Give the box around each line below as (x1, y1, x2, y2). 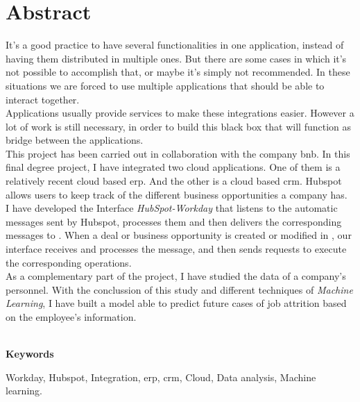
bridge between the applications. (6, 133, 144, 147)
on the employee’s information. (6, 310, 137, 324)
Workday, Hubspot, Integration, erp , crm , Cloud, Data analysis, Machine (6, 369, 316, 384)
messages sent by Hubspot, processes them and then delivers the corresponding (6, 214, 342, 228)
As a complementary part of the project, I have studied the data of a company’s (6, 269, 346, 283)
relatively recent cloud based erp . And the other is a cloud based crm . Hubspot (6, 174, 342, 188)
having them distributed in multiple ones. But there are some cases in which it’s (6, 51, 347, 65)
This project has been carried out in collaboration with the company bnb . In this (6, 146, 350, 160)
